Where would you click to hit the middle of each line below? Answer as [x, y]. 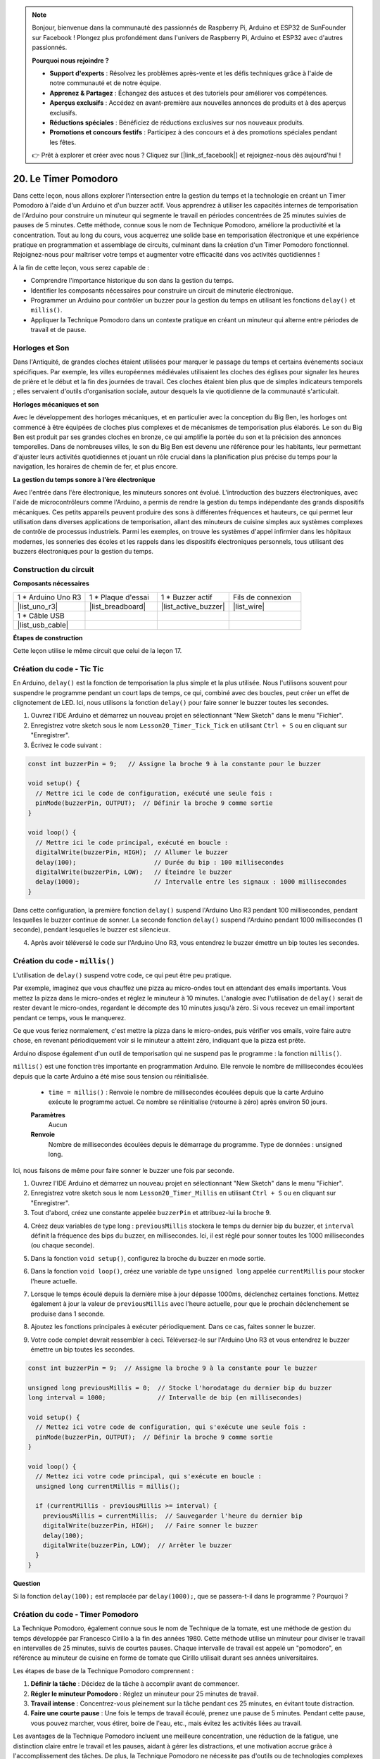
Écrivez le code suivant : [66, 745]
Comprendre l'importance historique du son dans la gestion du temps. [132, 281]
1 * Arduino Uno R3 [49, 597]
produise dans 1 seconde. [68, 1314]
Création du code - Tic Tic [58, 668]
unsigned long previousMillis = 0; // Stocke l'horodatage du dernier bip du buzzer [180, 1387]
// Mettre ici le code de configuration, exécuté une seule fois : [154, 793]
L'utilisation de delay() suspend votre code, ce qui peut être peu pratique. [122, 975]
